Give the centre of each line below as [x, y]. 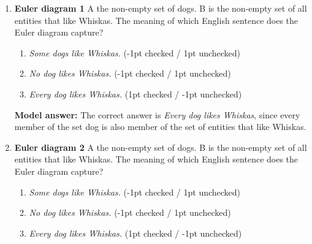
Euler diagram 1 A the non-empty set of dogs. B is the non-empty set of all [161, 8]
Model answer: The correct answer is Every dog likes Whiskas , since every [157, 114]
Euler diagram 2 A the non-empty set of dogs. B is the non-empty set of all [161, 147]
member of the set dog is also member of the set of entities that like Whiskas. [160, 127]
